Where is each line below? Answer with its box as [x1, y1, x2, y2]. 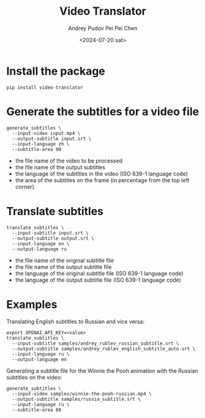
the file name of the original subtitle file [15, 257, 114, 264]
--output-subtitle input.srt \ [12, 136, 92, 142]
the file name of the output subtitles [15, 163, 106, 170]
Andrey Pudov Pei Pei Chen [68, 24, 138, 32]
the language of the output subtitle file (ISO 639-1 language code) [15, 276, 182, 284]
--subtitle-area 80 [12, 406, 62, 413]
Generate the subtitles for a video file [6, 105, 199, 119]
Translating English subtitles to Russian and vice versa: [6, 318, 145, 325]
